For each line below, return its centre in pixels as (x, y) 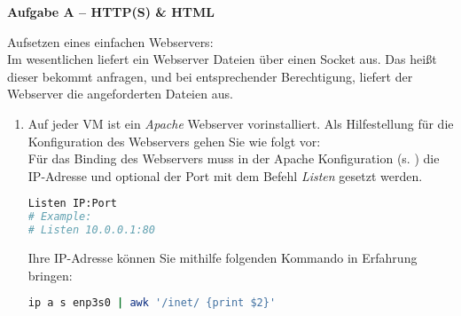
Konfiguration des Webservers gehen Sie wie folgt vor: (174, 141)
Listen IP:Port (73, 204)
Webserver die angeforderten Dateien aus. (120, 94)
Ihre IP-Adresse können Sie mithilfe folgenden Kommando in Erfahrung (223, 257)
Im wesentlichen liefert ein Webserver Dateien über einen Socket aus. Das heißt (222, 59)
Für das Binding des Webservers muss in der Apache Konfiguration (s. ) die (234, 158)
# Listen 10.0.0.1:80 (91, 230)
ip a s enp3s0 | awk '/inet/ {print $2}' (152, 303)
